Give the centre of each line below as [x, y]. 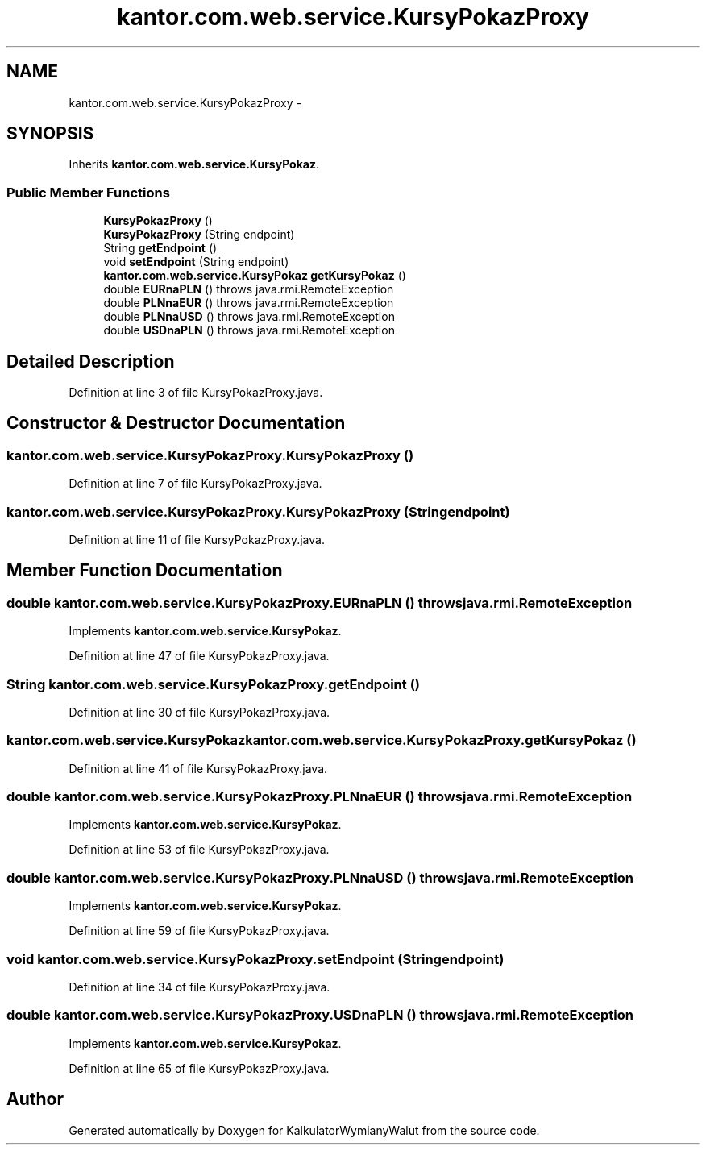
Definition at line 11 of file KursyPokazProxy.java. [197, 540]
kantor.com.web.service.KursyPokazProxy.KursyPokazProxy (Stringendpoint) [258, 511]
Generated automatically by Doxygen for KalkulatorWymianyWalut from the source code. [304, 1130]
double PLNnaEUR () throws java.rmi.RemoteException [249, 303]
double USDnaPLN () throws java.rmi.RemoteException [249, 330]
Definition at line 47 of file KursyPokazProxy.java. [199, 656]
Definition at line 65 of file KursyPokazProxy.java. [199, 1068]
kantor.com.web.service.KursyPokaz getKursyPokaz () [255, 276]
